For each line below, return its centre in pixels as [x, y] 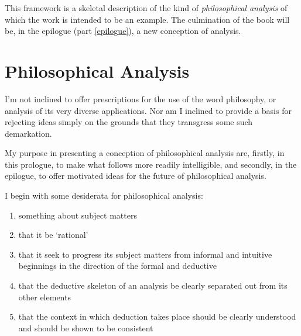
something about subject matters [78, 215]
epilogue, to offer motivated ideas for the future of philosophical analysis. [136, 176]
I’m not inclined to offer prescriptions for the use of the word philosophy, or [141, 98]
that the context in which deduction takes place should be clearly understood [157, 316]
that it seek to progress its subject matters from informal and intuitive [145, 254]
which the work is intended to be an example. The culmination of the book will [147, 19]
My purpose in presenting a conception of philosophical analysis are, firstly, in [145, 153]
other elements [45, 297]
